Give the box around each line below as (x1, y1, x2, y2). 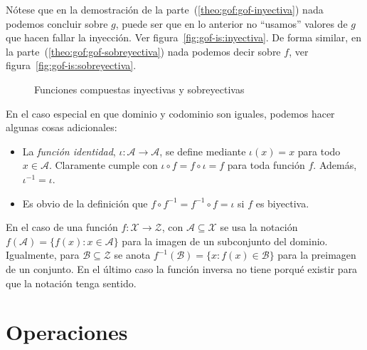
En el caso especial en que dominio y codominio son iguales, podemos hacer (6, 105, 335, 120)
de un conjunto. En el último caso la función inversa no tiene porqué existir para (6, 261, 358, 276)
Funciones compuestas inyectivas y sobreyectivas (34, 81, 245, 96)
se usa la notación (220, 220, 298, 235)
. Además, (313, 158, 357, 173)
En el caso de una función (6, 220, 118, 235)
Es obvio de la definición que (22, 195, 148, 210)
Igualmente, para (6, 247, 80, 262)
